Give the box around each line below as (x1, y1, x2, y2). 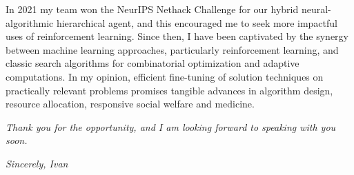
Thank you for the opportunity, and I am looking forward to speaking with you (6, 119, 336, 134)
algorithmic (6, 15, 54, 30)
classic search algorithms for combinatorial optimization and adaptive (6, 56, 299, 70)
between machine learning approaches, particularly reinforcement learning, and (6, 42, 339, 56)
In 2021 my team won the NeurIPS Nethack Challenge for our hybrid (6, 2, 299, 16)
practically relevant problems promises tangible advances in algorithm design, (6, 83, 333, 97)
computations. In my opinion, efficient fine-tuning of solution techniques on (6, 69, 324, 83)
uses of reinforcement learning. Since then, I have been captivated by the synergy (6, 29, 348, 43)
